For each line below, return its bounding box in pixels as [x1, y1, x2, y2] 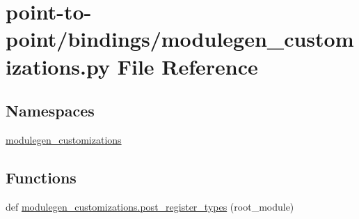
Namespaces [6, 100, 95, 121]
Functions [6, 166, 77, 188]
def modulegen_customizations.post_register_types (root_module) [6, 199, 294, 213]
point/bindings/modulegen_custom [6, 24, 354, 53]
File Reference [117, 52, 258, 80]
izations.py [6, 52, 110, 80]
